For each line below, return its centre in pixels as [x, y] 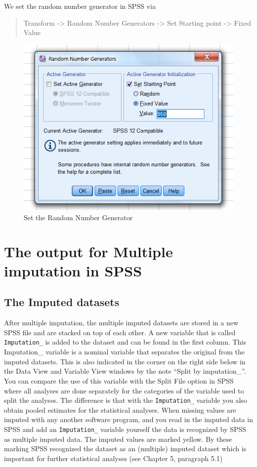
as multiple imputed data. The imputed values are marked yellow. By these [118, 439]
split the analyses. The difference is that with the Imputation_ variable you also [126, 400]
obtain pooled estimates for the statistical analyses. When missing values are [120, 409]
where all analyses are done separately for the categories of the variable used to [124, 390]
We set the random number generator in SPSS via [80, 6]
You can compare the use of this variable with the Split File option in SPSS [119, 380]
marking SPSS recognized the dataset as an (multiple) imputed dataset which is [125, 448]
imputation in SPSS [73, 270]
